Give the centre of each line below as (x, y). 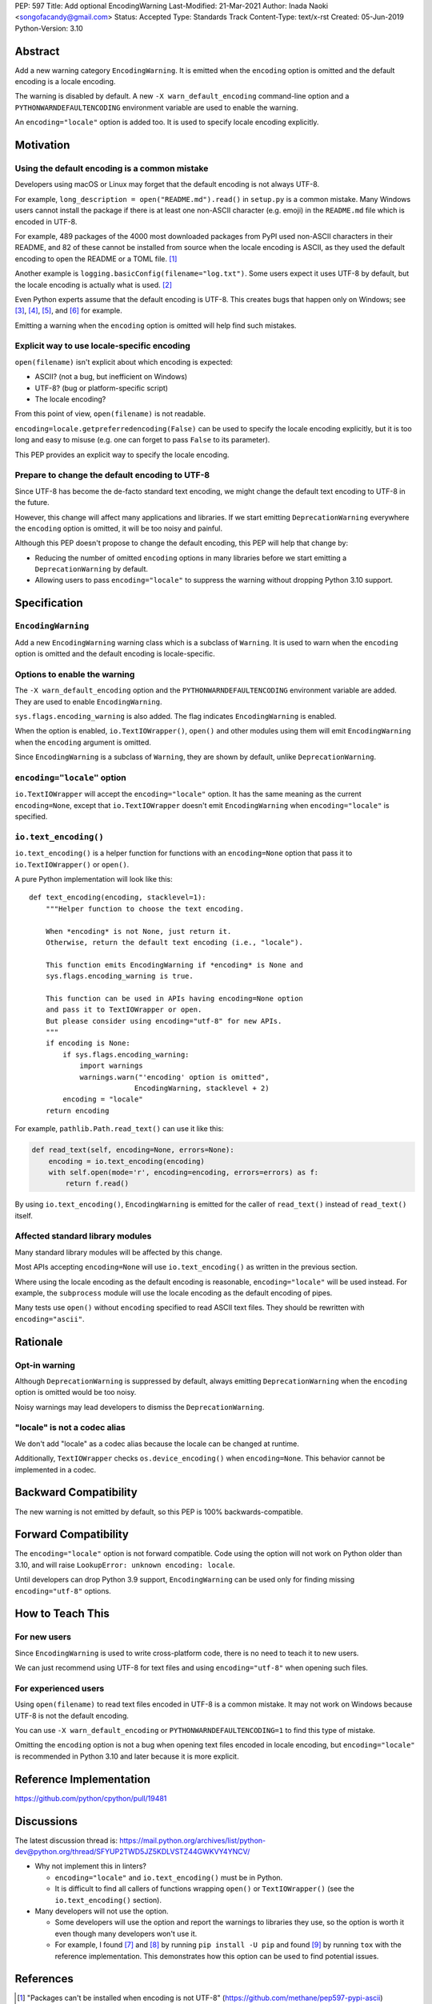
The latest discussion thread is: (66, 1840)
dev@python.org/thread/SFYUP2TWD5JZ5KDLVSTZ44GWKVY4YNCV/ (132, 1852)
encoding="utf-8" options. (63, 1590)
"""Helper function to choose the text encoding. (144, 909)
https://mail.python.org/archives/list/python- (192, 1840)
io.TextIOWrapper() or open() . (72, 864)
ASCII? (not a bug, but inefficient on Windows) (111, 377)
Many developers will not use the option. (102, 1911)
